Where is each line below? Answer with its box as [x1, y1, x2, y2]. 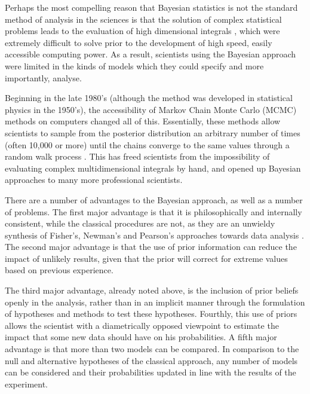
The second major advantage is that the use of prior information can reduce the [5, 240, 297, 253]
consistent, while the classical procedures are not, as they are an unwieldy [5, 217, 275, 230]
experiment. [5, 377, 48, 390]
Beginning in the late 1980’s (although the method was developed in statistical [5, 91, 293, 104]
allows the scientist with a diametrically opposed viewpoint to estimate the [5, 319, 279, 331]
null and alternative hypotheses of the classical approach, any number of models [5, 354, 298, 366]
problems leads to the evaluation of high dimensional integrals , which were [5, 25, 280, 37]
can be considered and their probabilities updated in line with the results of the [5, 366, 296, 378]
